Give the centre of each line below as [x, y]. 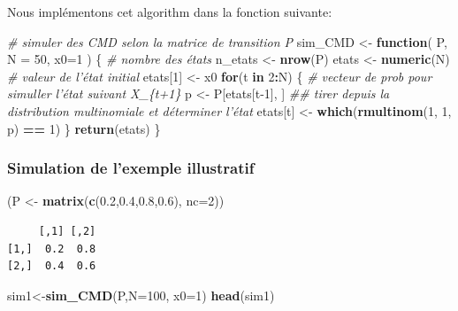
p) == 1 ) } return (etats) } [84, 128]
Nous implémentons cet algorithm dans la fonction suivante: [170, 12]
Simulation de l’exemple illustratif [131, 168]
